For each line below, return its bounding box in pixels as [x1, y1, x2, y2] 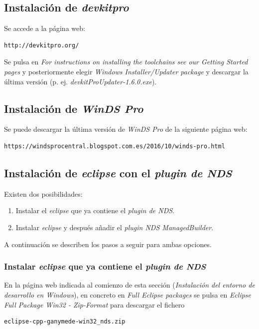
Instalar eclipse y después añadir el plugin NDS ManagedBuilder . [15, 222, 214, 232]
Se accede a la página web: [4, 23, 85, 33]
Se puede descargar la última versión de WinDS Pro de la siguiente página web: [4, 124, 248, 134]
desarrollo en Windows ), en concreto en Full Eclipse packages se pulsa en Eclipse [4, 289, 252, 300]
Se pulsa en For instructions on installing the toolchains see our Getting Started [4, 56, 248, 67]
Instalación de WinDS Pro [4, 100, 143, 116]
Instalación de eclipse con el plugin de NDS [4, 165, 232, 180]
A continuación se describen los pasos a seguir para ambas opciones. [4, 239, 212, 249]
